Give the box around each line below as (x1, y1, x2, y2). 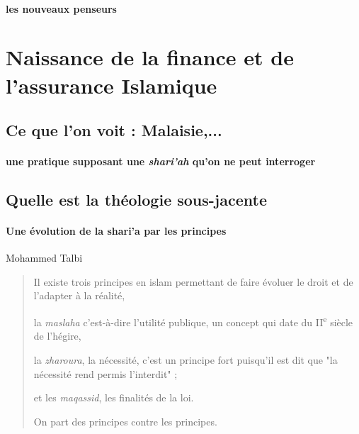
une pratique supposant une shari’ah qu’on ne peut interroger (6, 154, 316, 169)
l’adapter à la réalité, (33, 288, 125, 303)
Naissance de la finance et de (6, 43, 294, 72)
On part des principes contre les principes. (33, 413, 217, 428)
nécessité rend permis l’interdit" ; (33, 366, 178, 381)
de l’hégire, (33, 328, 81, 343)
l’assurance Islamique (6, 70, 217, 99)
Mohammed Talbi (6, 250, 83, 265)
